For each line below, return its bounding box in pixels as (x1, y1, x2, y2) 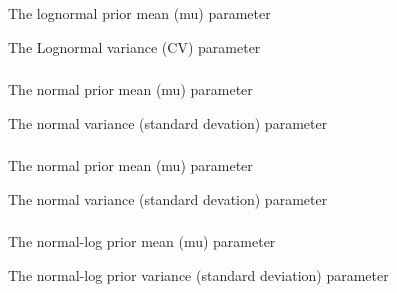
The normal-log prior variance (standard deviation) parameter (8, 264, 389, 285)
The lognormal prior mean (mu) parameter (8, 3, 271, 23)
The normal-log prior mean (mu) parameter (8, 231, 276, 252)
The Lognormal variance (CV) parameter (8, 36, 261, 57)
